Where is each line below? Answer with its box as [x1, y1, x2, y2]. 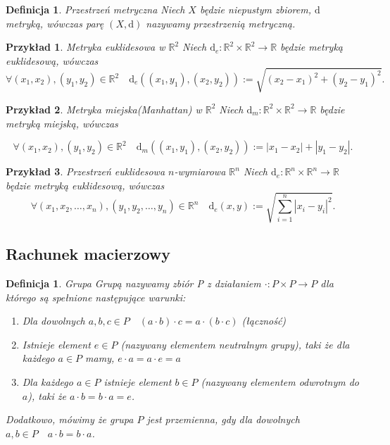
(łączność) [241, 313, 287, 328]
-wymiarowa [174, 164, 226, 179]
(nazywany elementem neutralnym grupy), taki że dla [120, 337, 350, 351]
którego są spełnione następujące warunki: [6, 289, 186, 304]
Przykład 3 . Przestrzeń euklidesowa [6, 164, 165, 179]
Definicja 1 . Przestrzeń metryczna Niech [6, 2, 185, 16]
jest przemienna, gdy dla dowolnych [146, 412, 300, 427]
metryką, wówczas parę [6, 15, 104, 30]
